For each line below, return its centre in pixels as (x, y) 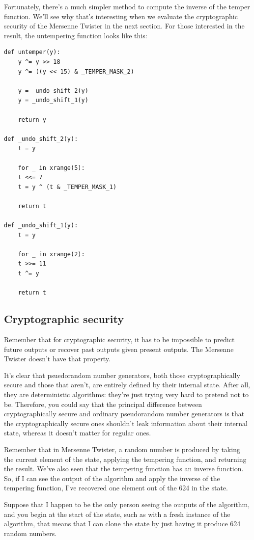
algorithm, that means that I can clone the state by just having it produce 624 (122, 524)
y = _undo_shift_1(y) (53, 100)
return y (32, 120)
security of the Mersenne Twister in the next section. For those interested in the (124, 26)
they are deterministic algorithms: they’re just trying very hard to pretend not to (126, 394)
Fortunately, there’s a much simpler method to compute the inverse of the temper (127, 6)
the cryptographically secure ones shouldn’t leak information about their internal (126, 423)
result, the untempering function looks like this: (76, 35)
